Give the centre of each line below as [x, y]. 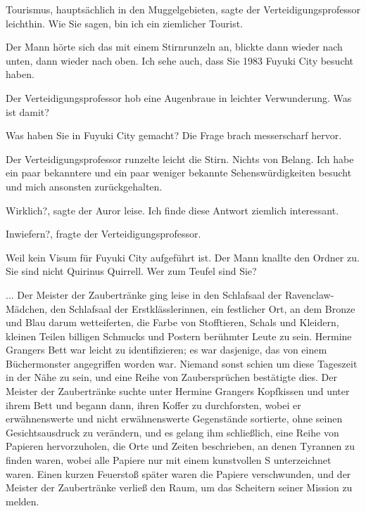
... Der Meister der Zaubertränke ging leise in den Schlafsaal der [144, 294]
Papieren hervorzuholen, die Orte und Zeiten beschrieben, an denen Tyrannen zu [180, 446]
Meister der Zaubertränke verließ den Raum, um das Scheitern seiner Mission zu [179, 487]
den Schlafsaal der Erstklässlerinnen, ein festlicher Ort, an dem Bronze [203, 308]
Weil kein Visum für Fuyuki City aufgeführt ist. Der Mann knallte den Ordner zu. [183, 257]
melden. [23, 501]
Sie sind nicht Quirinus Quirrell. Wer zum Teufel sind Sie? [131, 271]
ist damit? [27, 111]
